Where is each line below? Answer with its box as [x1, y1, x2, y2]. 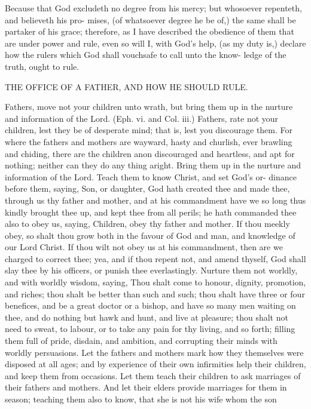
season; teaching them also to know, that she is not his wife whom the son [5, 393, 277, 405]
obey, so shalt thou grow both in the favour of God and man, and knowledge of [5, 229, 295, 241]
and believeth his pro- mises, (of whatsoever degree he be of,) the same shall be [5, 13, 296, 26]
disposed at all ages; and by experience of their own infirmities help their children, [5, 358, 306, 370]
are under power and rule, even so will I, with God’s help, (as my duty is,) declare [5, 36, 306, 49]
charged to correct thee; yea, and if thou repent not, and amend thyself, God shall [5, 252, 306, 265]
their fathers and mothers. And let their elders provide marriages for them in [5, 381, 287, 393]
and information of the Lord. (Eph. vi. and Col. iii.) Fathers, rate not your [5, 112, 279, 124]
